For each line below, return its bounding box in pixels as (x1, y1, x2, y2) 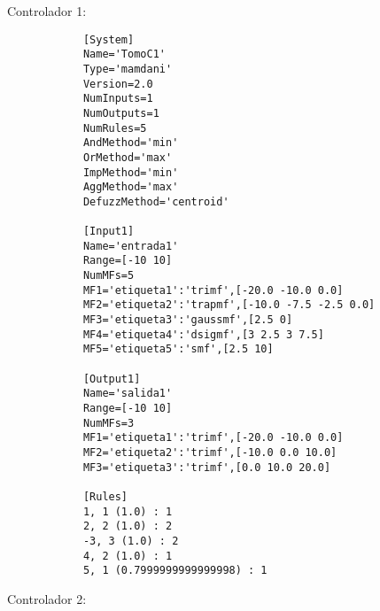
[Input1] (82, 225, 135, 238)
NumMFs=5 (82, 269, 135, 282)
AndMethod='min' (82, 136, 179, 150)
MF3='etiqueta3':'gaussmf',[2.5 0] (82, 313, 293, 327)
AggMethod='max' (82, 181, 179, 194)
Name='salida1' (82, 387, 173, 400)
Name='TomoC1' (82, 48, 166, 61)
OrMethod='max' (82, 151, 173, 164)
